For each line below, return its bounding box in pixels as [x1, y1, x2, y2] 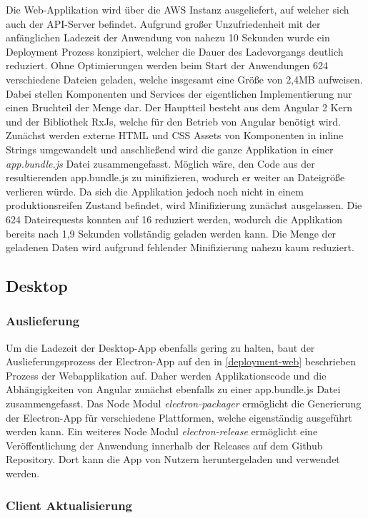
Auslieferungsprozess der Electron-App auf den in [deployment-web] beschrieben [6, 354, 357, 369]
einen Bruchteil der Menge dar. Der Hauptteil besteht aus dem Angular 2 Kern [6, 100, 352, 115]
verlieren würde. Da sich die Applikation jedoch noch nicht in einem [6, 183, 304, 198]
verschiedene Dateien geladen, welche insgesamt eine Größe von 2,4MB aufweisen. [6, 71, 363, 86]
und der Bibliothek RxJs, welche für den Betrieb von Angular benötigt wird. [6, 113, 341, 128]
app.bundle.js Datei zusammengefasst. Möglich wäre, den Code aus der [6, 156, 315, 171]
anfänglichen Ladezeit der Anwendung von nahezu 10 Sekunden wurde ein [6, 30, 330, 45]
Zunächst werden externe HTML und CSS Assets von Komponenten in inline [6, 128, 344, 143]
